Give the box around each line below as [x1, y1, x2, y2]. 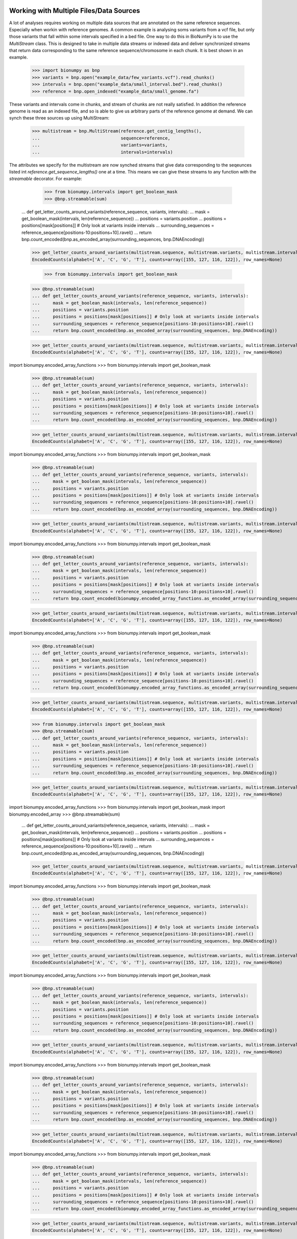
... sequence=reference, [32, 135, 171, 141]
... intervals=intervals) [32, 149, 173, 155]
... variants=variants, [32, 142, 168, 148]
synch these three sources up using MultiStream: [9, 115, 110, 121]
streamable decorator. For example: [9, 176, 83, 182]
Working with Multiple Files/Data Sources [9, 6, 141, 15]
